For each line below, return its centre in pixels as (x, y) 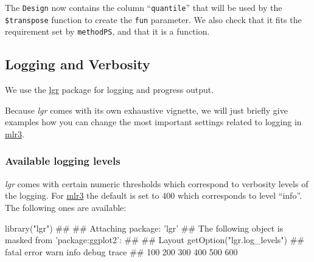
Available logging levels (63, 161)
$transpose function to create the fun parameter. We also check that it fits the (153, 19)
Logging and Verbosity (78, 64)
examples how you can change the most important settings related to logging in (153, 122)
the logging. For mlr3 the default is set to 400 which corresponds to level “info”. (153, 195)
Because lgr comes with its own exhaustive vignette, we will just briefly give (146, 110)
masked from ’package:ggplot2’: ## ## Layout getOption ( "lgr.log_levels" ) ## (155, 240)
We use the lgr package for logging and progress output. (110, 90)
